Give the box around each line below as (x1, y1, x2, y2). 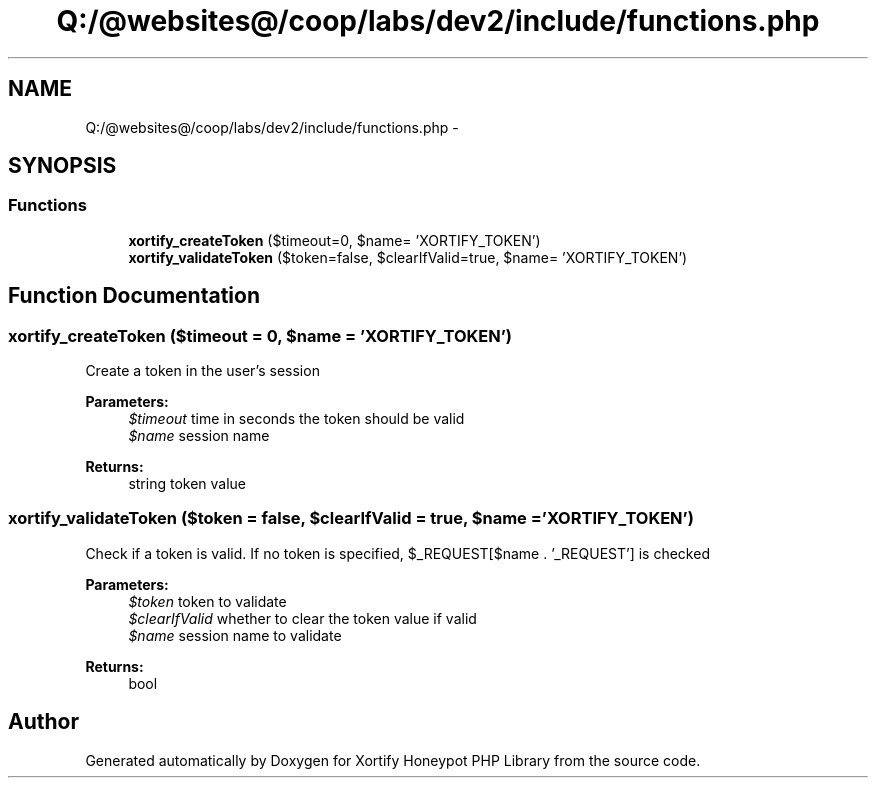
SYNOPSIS (8, 153, 117, 179)
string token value (128, 475, 247, 493)
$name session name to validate (128, 626, 342, 644)
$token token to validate (128, 592, 287, 610)
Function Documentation (8, 283, 260, 309)
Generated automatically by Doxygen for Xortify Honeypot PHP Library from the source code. (85, 751, 701, 769)
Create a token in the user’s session (85, 362, 320, 380)
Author (8, 709, 79, 735)
